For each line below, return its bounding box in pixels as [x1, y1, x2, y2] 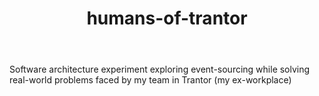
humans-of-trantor [86, 7, 248, 30]
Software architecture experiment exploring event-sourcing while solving [9, 63, 311, 76]
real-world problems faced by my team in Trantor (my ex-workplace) [9, 74, 292, 86]
